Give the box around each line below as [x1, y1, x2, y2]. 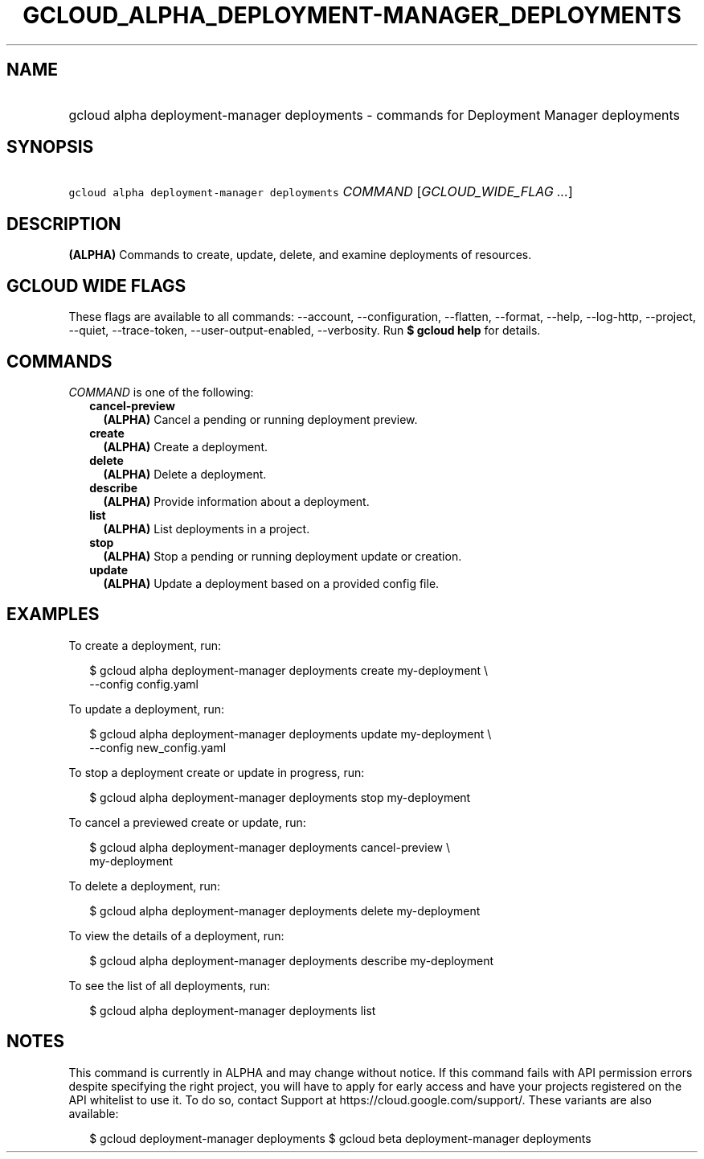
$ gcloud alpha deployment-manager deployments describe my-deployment [89, 953, 494, 968]
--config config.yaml [89, 676, 199, 691]
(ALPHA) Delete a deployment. [103, 466, 267, 481]
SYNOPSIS [6, 137, 94, 158]
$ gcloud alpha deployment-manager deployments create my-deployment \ [89, 663, 489, 677]
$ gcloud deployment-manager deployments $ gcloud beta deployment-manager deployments [89, 1131, 591, 1145]
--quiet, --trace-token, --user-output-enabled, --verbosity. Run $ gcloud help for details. [68, 323, 541, 338]
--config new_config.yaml [89, 740, 227, 754]
